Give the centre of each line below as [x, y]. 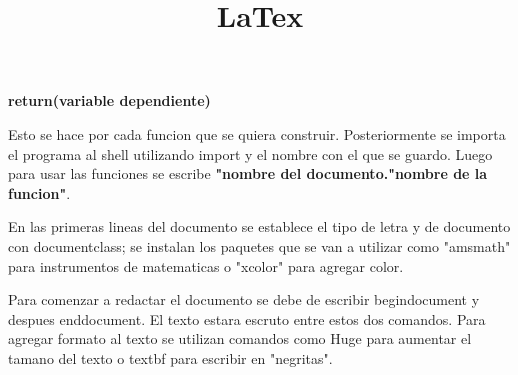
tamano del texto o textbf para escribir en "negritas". [170, 357]
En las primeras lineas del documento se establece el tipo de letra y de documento [259, 226]
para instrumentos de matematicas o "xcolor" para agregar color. [206, 265]
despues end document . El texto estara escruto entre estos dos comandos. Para [247, 318]
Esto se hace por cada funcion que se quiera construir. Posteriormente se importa [257, 133]
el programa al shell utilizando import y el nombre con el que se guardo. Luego [250, 153]
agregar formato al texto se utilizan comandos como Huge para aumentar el [240, 338]
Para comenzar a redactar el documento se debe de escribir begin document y [244, 299]
